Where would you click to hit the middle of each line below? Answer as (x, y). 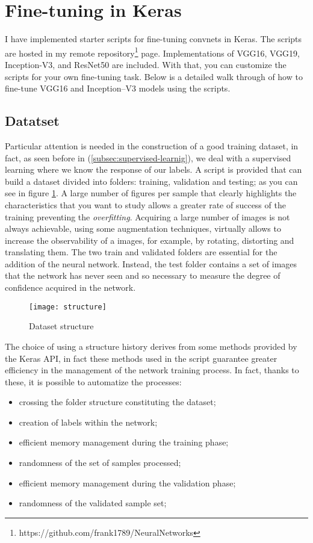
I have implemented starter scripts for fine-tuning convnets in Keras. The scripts (153, 39)
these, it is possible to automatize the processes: (93, 381)
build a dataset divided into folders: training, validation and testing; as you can (151, 181)
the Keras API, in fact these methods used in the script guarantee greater (141, 358)
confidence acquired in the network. (70, 287)
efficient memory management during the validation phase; (127, 482)
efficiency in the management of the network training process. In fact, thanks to (152, 370)
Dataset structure (61, 326)
